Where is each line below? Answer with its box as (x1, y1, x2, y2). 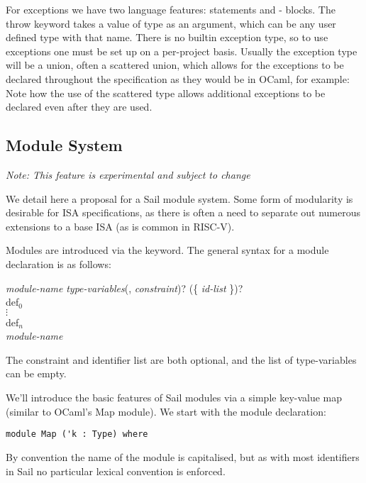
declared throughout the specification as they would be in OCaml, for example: (6, 71, 350, 86)
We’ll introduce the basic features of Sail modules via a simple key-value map (6, 390, 343, 405)
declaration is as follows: (6, 256, 111, 271)
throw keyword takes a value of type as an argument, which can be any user (6, 16, 336, 30)
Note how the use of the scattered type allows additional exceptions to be (6, 85, 326, 100)
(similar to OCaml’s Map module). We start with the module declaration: (6, 404, 326, 418)
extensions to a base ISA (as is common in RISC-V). (6, 218, 235, 233)
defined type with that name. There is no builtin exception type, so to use (6, 30, 328, 45)
